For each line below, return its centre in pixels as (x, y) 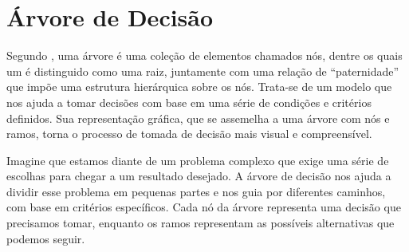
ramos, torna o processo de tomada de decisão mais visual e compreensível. (189, 134)
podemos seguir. (46, 238)
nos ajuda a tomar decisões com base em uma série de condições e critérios (189, 102)
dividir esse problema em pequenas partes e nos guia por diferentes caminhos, (196, 191)
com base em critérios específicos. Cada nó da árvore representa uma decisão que (204, 207)
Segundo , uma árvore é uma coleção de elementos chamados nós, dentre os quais (204, 55)
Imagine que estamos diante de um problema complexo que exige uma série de (198, 160)
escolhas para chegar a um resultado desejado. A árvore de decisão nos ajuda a (199, 176)
